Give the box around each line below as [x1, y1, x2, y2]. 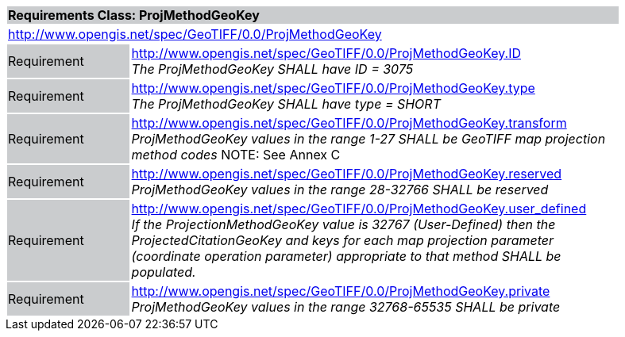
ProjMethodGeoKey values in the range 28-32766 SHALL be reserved [131, 182, 549, 197]
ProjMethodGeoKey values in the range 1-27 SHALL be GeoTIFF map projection [131, 131, 606, 147]
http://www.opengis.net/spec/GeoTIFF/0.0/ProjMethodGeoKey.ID [131, 45, 522, 61]
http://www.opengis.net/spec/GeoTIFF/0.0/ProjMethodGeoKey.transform [131, 115, 567, 131]
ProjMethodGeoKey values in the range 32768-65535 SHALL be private [131, 299, 561, 315]
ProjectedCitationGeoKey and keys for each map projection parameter [131, 232, 554, 248]
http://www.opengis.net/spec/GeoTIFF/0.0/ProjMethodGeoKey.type [131, 80, 535, 96]
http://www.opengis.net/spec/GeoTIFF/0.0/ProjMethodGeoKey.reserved [131, 166, 562, 182]
